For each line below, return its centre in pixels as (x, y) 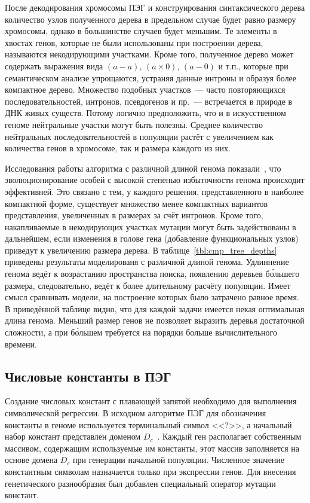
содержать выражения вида (54, 65)
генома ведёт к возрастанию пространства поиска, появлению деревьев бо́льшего (152, 274)
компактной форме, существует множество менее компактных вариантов (136, 203)
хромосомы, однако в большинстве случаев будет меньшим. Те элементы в (141, 31)
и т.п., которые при (253, 65)
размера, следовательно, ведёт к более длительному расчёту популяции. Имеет (148, 285)
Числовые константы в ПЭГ (88, 376)
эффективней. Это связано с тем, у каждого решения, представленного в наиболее (154, 191)
